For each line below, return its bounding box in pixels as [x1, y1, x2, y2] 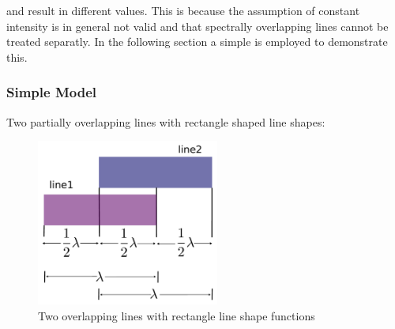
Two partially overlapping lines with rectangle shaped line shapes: [6, 113, 325, 130]
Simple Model [6, 82, 96, 102]
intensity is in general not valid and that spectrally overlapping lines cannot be [6, 17, 389, 34]
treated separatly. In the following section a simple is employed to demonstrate [6, 33, 388, 50]
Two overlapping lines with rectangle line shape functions [38, 307, 315, 323]
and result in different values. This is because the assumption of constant [6, 2, 360, 18]
